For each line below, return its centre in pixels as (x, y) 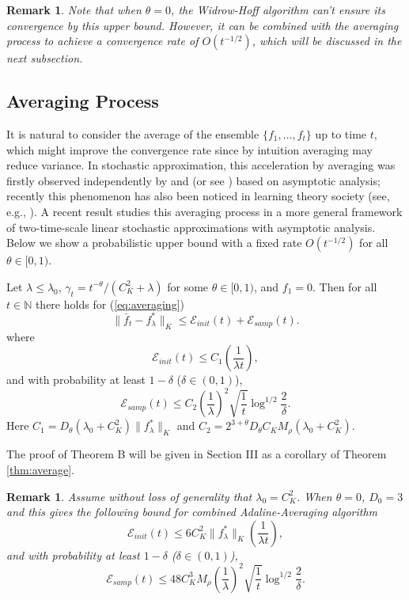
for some (188, 286)
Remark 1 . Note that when (74, 9)
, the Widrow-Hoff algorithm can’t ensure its (278, 9)
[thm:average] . (41, 469)
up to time (341, 133)
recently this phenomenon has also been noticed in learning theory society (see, (198, 196)
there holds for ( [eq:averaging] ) (110, 304)
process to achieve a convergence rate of (102, 41)
